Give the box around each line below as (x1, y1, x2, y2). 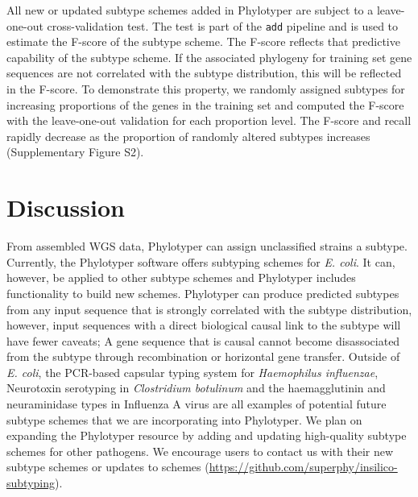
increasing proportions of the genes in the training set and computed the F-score (6, 96, 404, 113)
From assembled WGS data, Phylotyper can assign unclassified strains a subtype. (6, 238, 408, 255)
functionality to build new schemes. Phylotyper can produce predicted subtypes (6, 284, 399, 301)
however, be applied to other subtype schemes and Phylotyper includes (6, 269, 356, 286)
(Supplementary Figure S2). (6, 143, 144, 160)
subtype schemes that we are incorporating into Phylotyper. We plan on (6, 411, 362, 428)
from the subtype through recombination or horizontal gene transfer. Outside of (6, 348, 400, 365)
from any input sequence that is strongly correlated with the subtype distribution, (6, 300, 412, 317)
